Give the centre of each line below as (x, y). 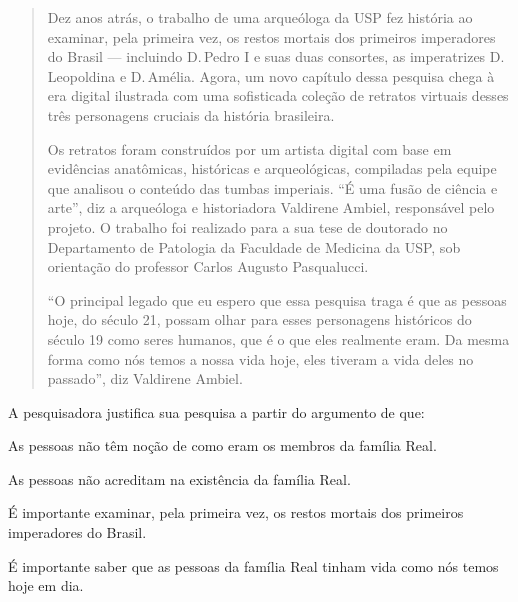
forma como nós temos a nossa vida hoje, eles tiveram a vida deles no (260, 358)
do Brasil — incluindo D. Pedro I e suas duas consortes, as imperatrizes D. (276, 56)
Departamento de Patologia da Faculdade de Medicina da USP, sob (254, 246)
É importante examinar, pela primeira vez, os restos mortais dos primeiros (236, 512)
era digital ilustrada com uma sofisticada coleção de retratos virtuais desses (278, 95)
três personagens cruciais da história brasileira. (191, 114)
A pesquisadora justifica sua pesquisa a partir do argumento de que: (216, 411)
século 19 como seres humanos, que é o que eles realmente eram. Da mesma (278, 338)
